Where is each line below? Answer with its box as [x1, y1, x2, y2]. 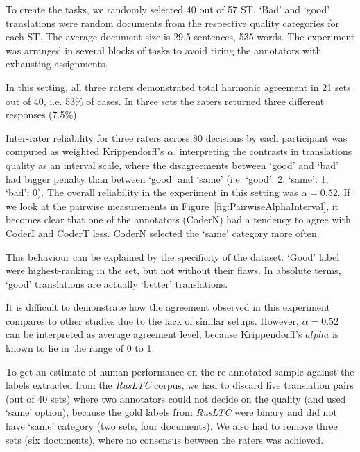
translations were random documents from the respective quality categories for [6, 15, 339, 30]
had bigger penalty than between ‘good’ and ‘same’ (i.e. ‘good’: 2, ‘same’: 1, [6, 171, 329, 186]
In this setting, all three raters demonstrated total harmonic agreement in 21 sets [6, 79, 351, 94]
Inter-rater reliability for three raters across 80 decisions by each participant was [6, 130, 348, 145]
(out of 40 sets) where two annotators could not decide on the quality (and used [6, 391, 346, 405]
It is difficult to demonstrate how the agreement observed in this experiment [6, 300, 330, 314]
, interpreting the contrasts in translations [173, 144, 352, 159]
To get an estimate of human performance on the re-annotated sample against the [6, 364, 354, 378]
